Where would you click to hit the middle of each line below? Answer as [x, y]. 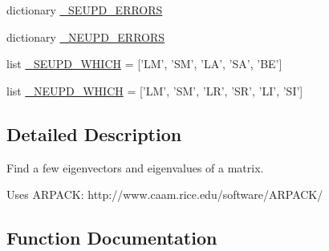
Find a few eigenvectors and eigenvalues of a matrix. [135, 167]
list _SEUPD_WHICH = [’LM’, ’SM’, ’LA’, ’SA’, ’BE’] [144, 64]
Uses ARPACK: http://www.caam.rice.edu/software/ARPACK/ [165, 194]
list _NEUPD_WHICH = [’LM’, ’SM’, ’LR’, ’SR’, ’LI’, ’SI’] [155, 90]
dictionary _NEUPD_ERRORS [86, 36]
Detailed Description [94, 134]
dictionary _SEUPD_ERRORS [85, 10]
